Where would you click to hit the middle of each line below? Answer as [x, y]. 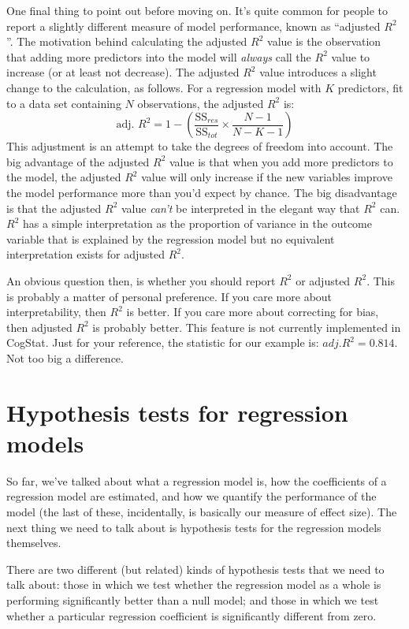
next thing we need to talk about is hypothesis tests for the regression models [194, 527]
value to [351, 56]
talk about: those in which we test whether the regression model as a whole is [194, 584]
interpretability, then [56, 312]
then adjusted [39, 327]
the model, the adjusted [64, 177]
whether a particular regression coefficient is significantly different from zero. [191, 615]
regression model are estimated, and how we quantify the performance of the [191, 496]
